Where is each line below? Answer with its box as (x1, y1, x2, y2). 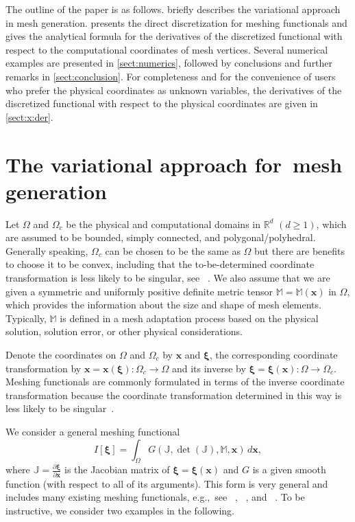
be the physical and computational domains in (66, 216, 260, 231)
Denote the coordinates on (5, 348, 117, 361)
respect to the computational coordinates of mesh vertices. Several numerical (5, 42, 328, 56)
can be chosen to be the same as (105, 243, 241, 258)
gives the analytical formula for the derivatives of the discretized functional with (5, 29, 343, 43)
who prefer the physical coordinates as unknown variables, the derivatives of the (5, 82, 342, 97)
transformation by (5, 361, 82, 375)
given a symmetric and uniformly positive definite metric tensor (5, 284, 273, 298)
